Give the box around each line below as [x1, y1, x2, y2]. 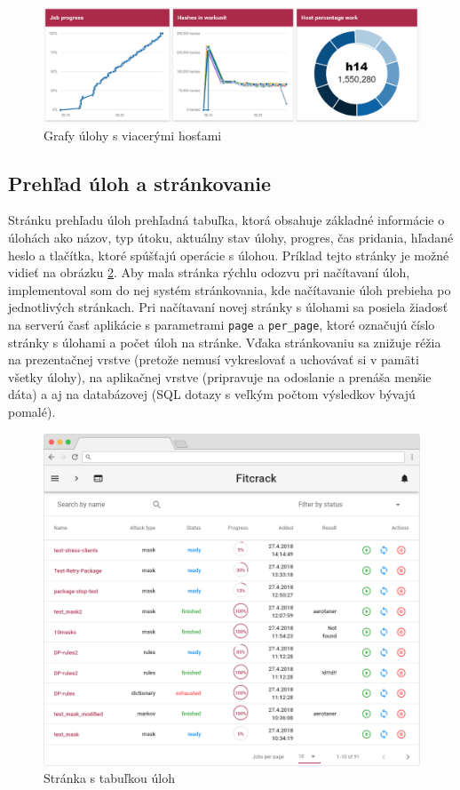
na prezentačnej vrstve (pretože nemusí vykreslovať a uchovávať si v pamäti [8, 350, 419, 369]
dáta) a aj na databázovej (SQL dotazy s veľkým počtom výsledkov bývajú [8, 385, 416, 403]
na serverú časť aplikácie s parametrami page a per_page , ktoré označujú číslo [8, 315, 435, 333]
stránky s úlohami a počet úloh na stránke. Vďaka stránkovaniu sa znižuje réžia [8, 332, 441, 351]
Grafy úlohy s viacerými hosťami [44, 125, 222, 144]
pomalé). [8, 403, 56, 420]
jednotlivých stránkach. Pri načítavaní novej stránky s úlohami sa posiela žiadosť [8, 298, 448, 316]
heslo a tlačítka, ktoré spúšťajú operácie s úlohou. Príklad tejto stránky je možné [8, 245, 449, 264]
